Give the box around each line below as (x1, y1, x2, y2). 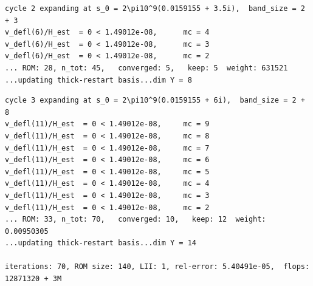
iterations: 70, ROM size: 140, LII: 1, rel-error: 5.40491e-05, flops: (5, 262, 310, 271)
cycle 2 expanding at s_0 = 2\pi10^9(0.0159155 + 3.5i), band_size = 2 (5, 4, 305, 13)
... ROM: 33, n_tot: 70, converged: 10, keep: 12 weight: (5, 215, 266, 224)
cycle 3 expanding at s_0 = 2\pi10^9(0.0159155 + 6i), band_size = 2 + (5, 96, 305, 105)
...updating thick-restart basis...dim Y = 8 (5, 75, 192, 84)
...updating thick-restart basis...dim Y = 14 (5, 239, 196, 248)
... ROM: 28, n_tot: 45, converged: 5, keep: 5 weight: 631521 (5, 63, 288, 72)
